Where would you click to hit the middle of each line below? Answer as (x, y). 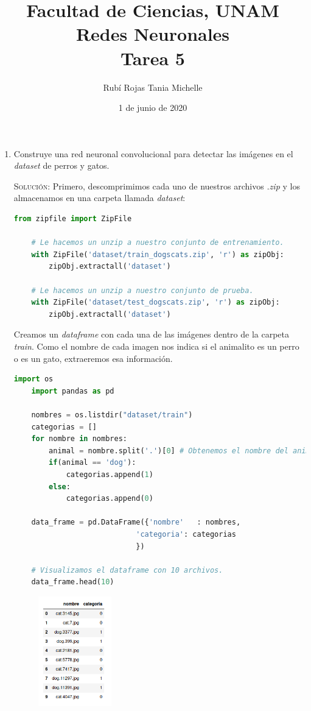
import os (33, 379)
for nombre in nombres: (79, 439)
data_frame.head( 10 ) (73, 582)
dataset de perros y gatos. (61, 165)
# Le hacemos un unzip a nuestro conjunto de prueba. (142, 290)
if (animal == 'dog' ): (93, 463)
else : (60, 486)
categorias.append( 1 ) (110, 474)
